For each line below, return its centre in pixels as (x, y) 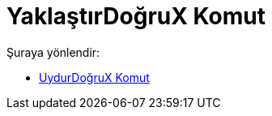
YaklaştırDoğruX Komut (136, 16)
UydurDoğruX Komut (94, 77)
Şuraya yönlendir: (53, 52)
